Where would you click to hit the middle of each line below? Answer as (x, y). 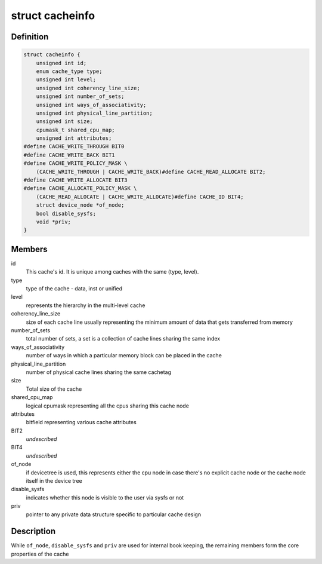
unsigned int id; (61, 63)
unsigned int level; (66, 80)
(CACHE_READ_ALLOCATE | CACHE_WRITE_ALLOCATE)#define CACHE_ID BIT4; (140, 197)
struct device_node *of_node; (80, 205)
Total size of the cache (54, 389)
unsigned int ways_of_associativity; (91, 105)
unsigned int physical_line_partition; (95, 113)
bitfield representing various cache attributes (81, 422)
